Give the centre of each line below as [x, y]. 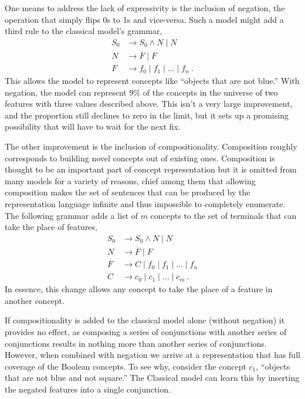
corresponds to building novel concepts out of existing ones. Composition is [140, 158]
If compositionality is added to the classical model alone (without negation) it [145, 320]
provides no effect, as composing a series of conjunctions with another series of [146, 331]
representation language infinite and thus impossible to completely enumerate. [145, 204]
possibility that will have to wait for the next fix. [93, 126]
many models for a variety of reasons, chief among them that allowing [130, 180]
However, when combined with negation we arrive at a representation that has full [152, 355]
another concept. [35, 300]
